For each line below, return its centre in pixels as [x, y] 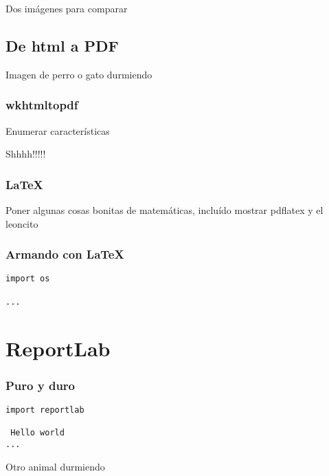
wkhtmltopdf [42, 105]
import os [28, 279]
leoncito [22, 223]
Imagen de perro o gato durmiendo [79, 74]
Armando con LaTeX [65, 254]
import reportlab [45, 410]
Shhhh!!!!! [26, 154]
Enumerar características [58, 130]
